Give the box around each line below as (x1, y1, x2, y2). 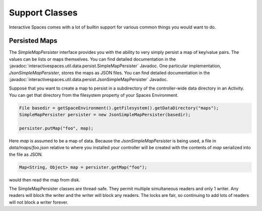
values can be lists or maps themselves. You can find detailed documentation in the (9, 56, 176, 62)
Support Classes (9, 7, 78, 18)
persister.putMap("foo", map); (19, 125, 94, 131)
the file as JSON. (9, 151, 43, 157)
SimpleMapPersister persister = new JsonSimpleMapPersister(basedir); (19, 112, 191, 118)
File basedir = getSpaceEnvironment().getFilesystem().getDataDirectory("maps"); (19, 105, 219, 111)
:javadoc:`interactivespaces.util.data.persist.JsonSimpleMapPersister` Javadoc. (9, 76, 168, 82)
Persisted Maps (9, 37, 58, 45)
